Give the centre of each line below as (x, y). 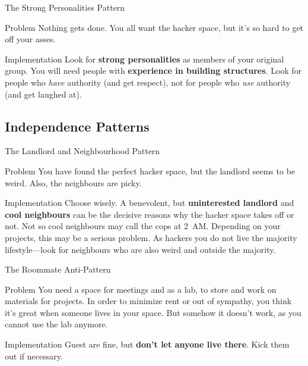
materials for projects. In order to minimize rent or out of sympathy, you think (148, 301)
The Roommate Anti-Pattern (58, 269)
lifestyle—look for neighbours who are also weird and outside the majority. (140, 249)
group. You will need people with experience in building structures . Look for (153, 71)
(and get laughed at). (43, 94)
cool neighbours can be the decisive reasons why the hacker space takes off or (150, 214)
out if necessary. (34, 356)
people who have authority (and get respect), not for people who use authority (148, 82)
